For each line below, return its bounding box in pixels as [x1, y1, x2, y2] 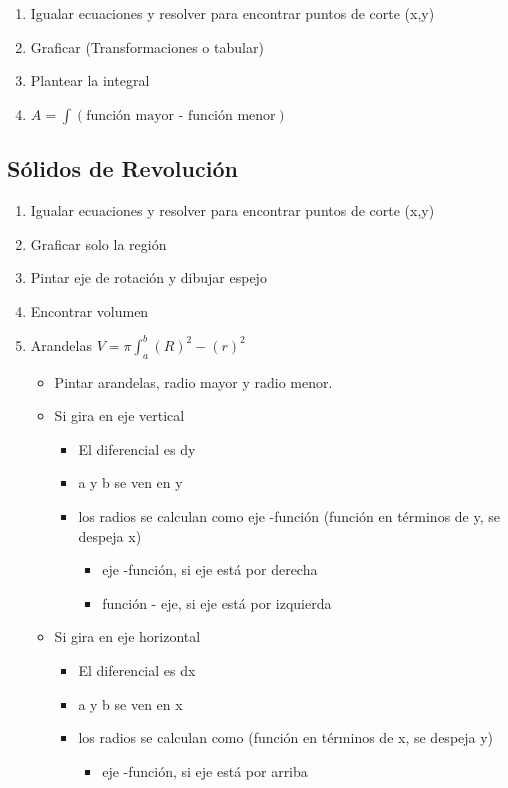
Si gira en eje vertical [54, 405, 185, 426]
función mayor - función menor [86, 108, 276, 123]
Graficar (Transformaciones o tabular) [30, 36, 264, 57]
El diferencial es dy [78, 438, 196, 459]
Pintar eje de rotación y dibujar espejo [30, 267, 267, 288]
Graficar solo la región [30, 233, 167, 254]
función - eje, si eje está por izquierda [102, 592, 332, 613]
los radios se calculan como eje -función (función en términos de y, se [78, 506, 500, 527]
